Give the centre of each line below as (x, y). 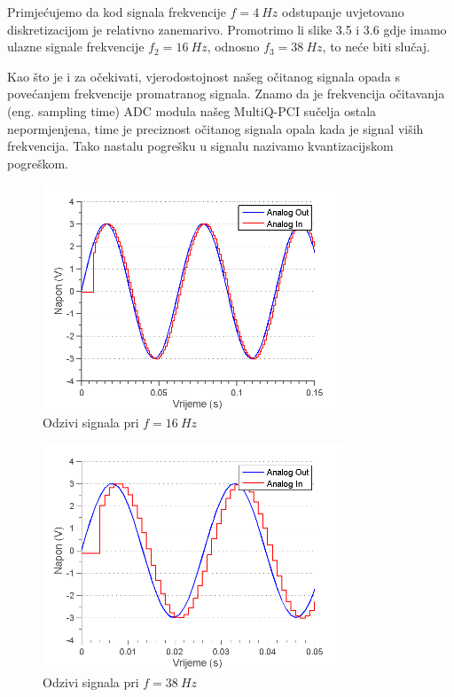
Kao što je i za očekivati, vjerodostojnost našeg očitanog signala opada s (204, 76)
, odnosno (233, 47)
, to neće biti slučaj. (376, 47)
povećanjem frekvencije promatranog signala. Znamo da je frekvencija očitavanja (226, 94)
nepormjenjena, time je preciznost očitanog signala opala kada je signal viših (215, 128)
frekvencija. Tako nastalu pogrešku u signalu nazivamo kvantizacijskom (200, 146)
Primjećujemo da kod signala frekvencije (117, 12)
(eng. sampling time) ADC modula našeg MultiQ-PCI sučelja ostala (192, 110)
